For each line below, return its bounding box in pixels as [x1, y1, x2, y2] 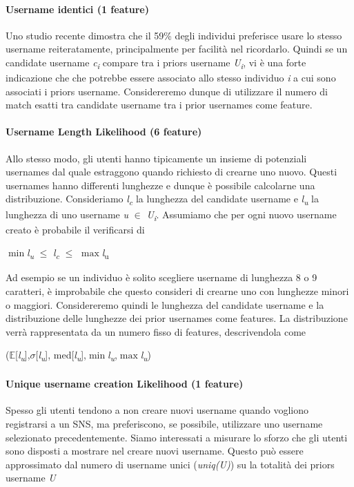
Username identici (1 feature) [6, 1, 149, 16]
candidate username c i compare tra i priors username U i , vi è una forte [6, 55, 306, 71]
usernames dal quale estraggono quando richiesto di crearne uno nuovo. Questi [6, 164, 337, 179]
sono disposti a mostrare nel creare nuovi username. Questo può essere [6, 443, 304, 458]
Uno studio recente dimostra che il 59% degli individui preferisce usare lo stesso [6, 28, 342, 42]
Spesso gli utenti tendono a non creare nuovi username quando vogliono [6, 403, 309, 417]
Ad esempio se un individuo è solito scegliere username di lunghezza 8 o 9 [6, 270, 317, 285]
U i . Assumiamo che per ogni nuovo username [146, 207, 337, 223]
